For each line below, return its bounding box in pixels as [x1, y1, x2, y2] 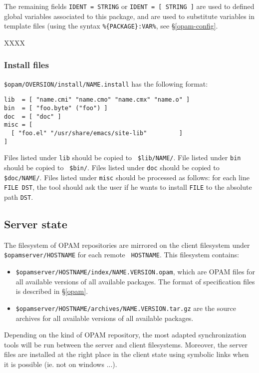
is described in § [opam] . [15, 286, 88, 296]
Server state [4, 216, 67, 231]
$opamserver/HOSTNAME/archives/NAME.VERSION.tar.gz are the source [15, 302, 236, 313]
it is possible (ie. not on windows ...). [4, 358, 117, 369]
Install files [4, 59, 49, 71]
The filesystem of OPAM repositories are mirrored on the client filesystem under [4, 239, 250, 250]
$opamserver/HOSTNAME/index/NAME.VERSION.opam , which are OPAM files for [15, 266, 255, 277]
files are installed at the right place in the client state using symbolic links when [4, 349, 249, 359]
